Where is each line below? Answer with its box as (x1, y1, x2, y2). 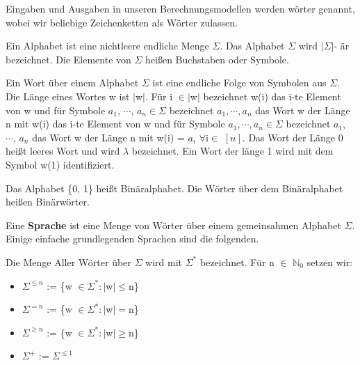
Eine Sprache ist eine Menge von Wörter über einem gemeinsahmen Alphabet (6, 217, 341, 232)
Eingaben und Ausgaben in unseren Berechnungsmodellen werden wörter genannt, (6, 1, 355, 15)
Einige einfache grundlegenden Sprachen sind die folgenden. (6, 231, 259, 246)
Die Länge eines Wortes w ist (6, 88, 130, 103)
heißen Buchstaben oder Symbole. (145, 52, 289, 66)
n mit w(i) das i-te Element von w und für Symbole (6, 116, 225, 131)
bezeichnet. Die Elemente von (6, 52, 131, 66)
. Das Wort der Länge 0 (242, 130, 343, 144)
